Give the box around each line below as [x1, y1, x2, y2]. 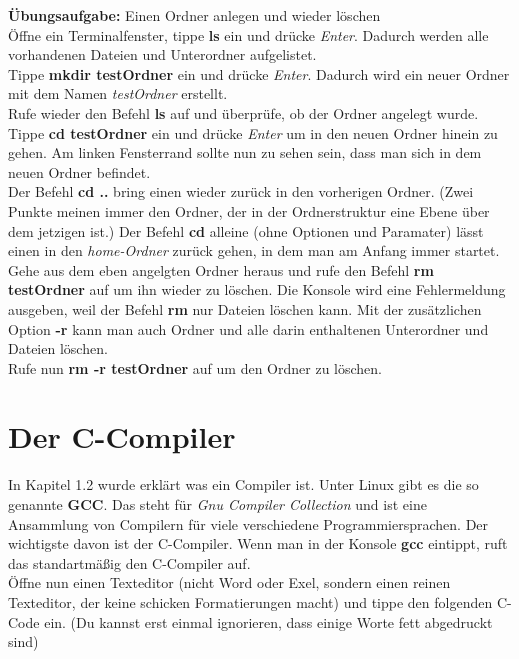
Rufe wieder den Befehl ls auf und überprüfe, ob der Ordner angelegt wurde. [8, 102, 479, 123]
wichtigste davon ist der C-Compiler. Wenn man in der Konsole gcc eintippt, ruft [8, 533, 508, 554]
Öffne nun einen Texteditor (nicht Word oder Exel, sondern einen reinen [8, 572, 451, 593]
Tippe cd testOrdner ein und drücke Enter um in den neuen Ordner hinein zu [8, 122, 498, 143]
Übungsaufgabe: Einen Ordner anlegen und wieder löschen [8, 5, 381, 25]
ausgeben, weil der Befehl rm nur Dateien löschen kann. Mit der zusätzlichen [8, 298, 482, 319]
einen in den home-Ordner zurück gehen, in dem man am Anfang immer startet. [8, 240, 500, 261]
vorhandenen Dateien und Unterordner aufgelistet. [8, 44, 317, 65]
